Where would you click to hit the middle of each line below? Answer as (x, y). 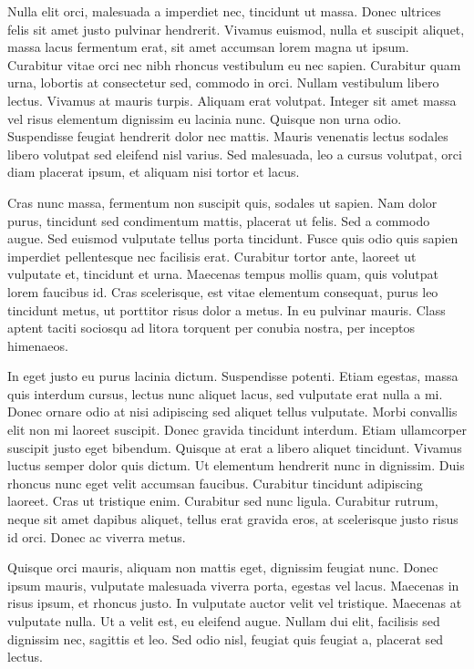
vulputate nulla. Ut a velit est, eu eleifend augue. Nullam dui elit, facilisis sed (224, 621)
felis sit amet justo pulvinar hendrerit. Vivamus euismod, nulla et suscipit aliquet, (236, 29)
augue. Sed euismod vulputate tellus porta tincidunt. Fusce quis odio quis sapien (233, 238)
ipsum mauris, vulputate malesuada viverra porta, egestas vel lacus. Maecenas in (233, 585)
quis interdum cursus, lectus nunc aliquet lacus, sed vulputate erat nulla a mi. (225, 393)
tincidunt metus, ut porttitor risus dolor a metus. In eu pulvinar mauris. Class (227, 309)
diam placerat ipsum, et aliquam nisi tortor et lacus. (154, 172)
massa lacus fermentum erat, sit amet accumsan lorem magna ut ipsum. (208, 47)
